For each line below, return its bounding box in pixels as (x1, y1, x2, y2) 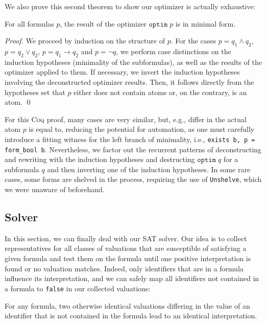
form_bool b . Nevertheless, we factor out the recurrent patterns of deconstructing (5, 144, 261, 154)
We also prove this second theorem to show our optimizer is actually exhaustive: (5, 1, 256, 11)
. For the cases (171, 35, 216, 46)
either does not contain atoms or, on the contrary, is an (74, 86, 247, 97)
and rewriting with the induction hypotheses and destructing (5, 154, 195, 165)
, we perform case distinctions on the (116, 45, 231, 56)
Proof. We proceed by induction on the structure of (5, 35, 165, 46)
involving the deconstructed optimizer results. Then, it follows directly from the (5, 76, 254, 87)
